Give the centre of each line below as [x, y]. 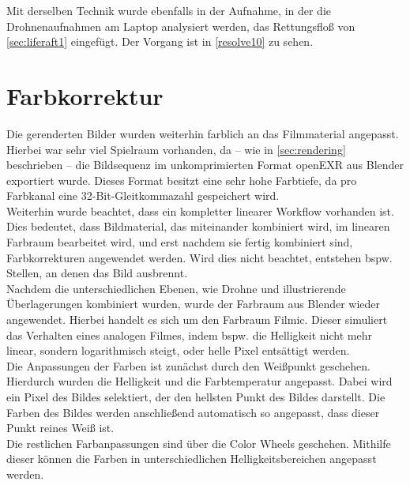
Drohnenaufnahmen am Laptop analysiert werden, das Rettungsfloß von [181, 26]
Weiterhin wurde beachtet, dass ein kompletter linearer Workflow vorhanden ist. [200, 211]
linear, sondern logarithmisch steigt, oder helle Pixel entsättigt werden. [178, 350]
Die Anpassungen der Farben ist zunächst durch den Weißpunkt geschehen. [188, 365]
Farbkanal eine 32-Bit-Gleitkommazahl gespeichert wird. [143, 196]
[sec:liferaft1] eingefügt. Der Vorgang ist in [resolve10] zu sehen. [160, 41]
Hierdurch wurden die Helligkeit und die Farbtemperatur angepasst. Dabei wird [199, 381]
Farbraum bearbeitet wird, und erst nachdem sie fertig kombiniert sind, [180, 242]
